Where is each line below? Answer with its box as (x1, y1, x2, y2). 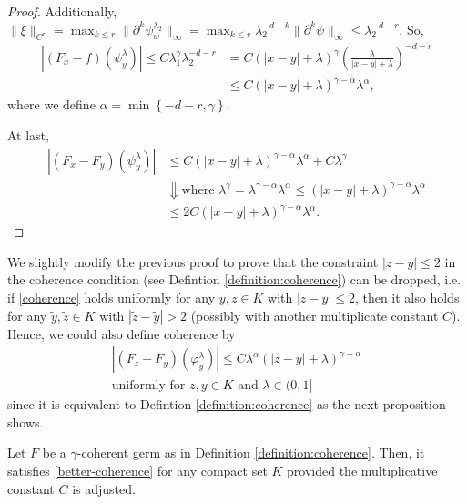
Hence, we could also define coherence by (7, 324, 236, 343)
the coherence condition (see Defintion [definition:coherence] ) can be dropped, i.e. (7, 270, 462, 289)
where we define (7, 95, 96, 114)
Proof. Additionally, (7, 2, 117, 20)
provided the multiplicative (287, 461, 438, 480)
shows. (7, 412, 44, 431)
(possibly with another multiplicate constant (190, 305, 439, 324)
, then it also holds (354, 288, 460, 307)
